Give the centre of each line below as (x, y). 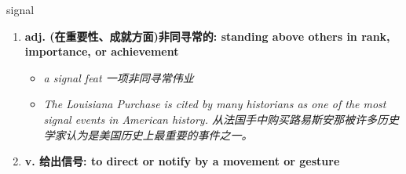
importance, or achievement (102, 51)
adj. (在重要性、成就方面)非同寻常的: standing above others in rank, (207, 36)
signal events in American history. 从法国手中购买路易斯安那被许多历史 (221, 119)
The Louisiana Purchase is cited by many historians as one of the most (215, 104)
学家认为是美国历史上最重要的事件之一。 (148, 134)
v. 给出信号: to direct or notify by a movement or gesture (182, 161)
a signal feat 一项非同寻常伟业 (119, 77)
